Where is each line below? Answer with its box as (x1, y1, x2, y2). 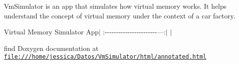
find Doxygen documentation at (4, 43, 99, 53)
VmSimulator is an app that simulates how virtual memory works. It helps (4, 1, 227, 11)
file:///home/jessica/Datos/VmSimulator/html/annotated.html (4, 53, 207, 61)
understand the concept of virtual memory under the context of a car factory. (4, 10, 236, 20)
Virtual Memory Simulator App (4, 27, 99, 37)
